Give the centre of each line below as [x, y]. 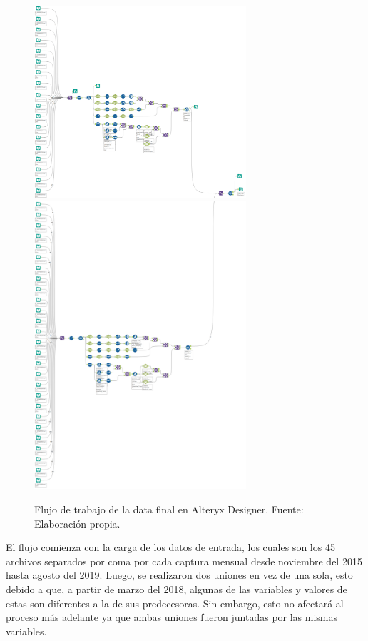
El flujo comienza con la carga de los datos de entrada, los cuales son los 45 [170, 547]
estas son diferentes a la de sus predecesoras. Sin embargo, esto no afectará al [175, 603]
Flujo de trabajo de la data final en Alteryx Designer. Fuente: [169, 509]
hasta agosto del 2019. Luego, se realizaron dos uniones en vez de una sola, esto [179, 575]
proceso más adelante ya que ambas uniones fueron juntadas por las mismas [172, 617]
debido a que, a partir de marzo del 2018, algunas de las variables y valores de [177, 589]
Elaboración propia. [77, 523]
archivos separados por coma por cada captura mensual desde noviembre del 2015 [184, 561]
